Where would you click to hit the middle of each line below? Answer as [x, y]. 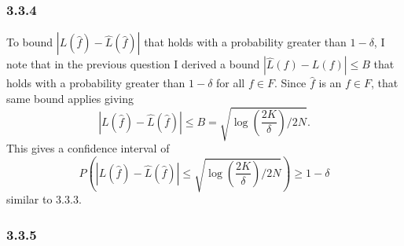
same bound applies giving [70, 98]
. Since [290, 83]
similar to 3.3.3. [44, 199]
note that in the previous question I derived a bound [133, 64]
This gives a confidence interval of [88, 147]
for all [231, 83]
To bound [30, 42]
